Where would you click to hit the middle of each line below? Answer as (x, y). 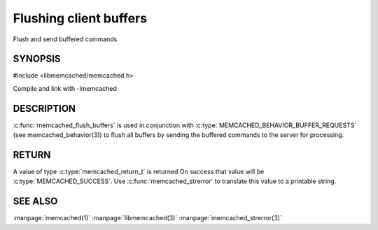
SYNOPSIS (37, 59)
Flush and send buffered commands (65, 39)
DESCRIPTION (44, 108)
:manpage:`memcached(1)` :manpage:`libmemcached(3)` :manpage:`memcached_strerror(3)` (148, 218)
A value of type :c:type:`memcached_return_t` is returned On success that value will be (139, 172)
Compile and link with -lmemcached (65, 88)
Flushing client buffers (80, 18)
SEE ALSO (35, 202)
